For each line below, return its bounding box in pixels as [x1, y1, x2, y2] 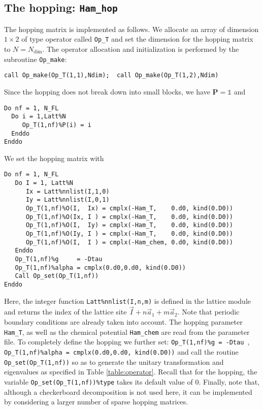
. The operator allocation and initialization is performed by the [42, 44, 239, 54]
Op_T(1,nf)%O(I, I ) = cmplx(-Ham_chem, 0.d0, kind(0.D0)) [25, 238, 234, 246]
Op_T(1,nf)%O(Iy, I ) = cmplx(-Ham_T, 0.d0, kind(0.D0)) [25, 230, 234, 237]
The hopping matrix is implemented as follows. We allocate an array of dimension [4, 23, 259, 34]
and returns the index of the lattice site [4, 306, 127, 317]
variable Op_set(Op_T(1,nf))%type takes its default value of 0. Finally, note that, [4, 376, 260, 387]
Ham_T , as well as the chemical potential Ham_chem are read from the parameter [4, 326, 250, 337]
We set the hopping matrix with [4, 152, 104, 163]
